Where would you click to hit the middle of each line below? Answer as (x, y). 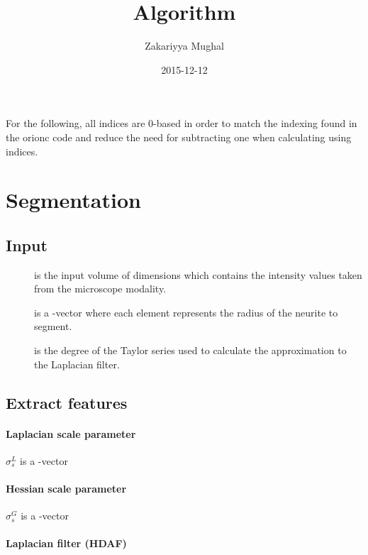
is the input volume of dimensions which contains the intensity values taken (198, 274)
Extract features (67, 402)
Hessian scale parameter (66, 488)
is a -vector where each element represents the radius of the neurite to (186, 312)
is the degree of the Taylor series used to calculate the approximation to (190, 350)
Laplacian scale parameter (71, 433)
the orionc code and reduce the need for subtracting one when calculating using (179, 137)
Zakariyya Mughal (184, 46)
